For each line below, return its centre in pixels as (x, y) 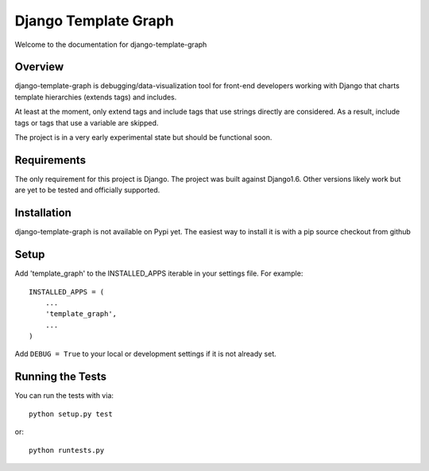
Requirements (50, 160)
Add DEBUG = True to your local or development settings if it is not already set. (146, 354)
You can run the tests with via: (64, 396)
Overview (39, 67)
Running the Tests (61, 377)
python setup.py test (71, 414)
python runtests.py (67, 450)
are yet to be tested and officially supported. (87, 190)
